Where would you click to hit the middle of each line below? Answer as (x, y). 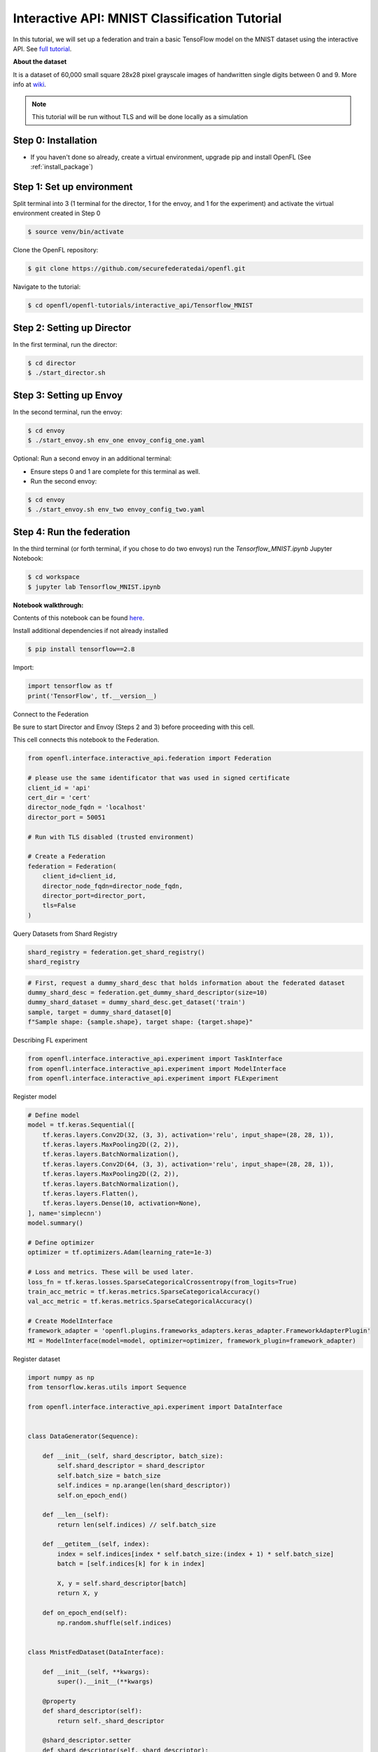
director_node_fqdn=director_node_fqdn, (113, 886)
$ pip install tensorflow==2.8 (82, 649)
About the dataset (40, 62)
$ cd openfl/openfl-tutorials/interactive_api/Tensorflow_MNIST (140, 306)
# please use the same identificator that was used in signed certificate (159, 778)
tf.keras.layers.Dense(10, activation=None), (122, 1203)
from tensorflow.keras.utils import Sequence (107, 1387)
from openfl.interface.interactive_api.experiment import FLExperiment (153, 1078)
